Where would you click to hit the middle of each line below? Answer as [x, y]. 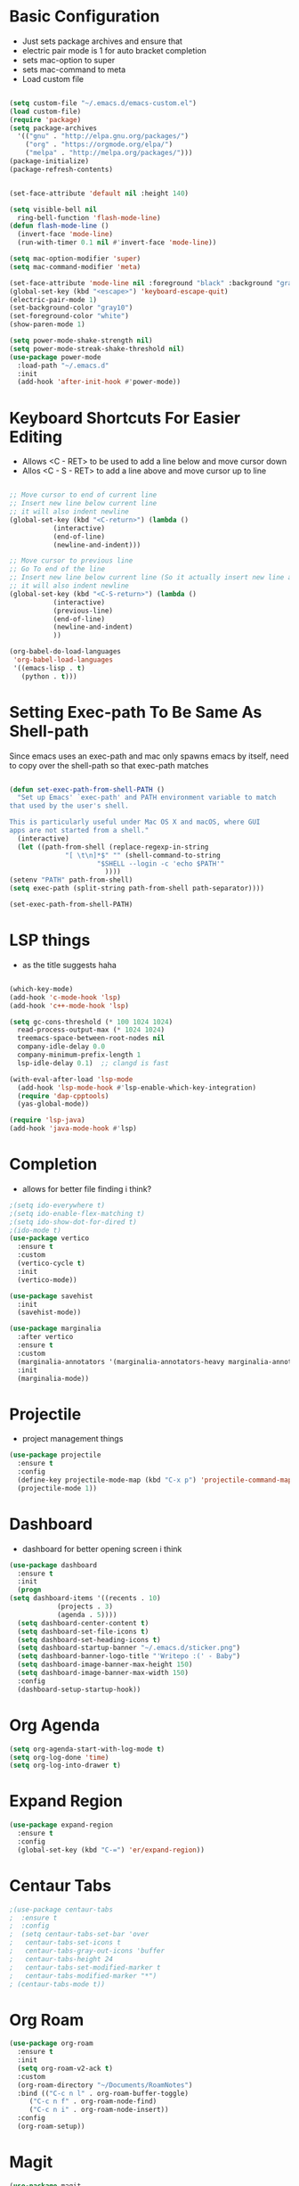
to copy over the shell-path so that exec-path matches [109, 765]
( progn [29, 1590]
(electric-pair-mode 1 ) [53, 300]
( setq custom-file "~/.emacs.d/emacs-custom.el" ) [103, 103]
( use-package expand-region [61, 1825]
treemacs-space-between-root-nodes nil [91, 1039]
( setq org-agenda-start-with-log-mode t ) [87, 1749]
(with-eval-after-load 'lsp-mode [71, 1079]
